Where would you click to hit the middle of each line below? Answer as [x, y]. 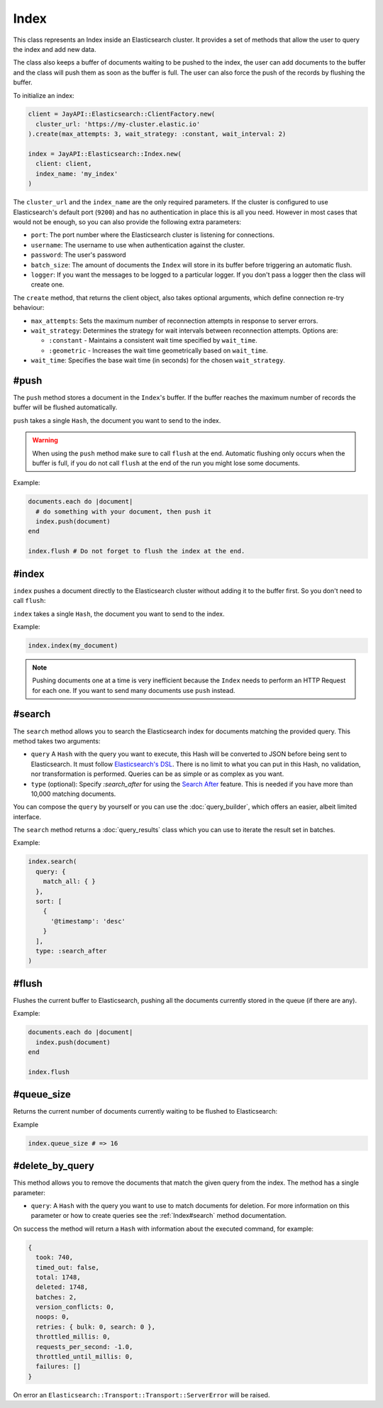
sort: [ [49, 902]
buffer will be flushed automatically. [65, 407]
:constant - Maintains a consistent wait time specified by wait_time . [153, 340]
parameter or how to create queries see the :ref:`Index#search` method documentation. [159, 1216]
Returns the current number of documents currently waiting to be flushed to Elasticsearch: [145, 1112]
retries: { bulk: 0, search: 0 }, [96, 1327]
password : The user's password [79, 255]
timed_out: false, [67, 1267]
